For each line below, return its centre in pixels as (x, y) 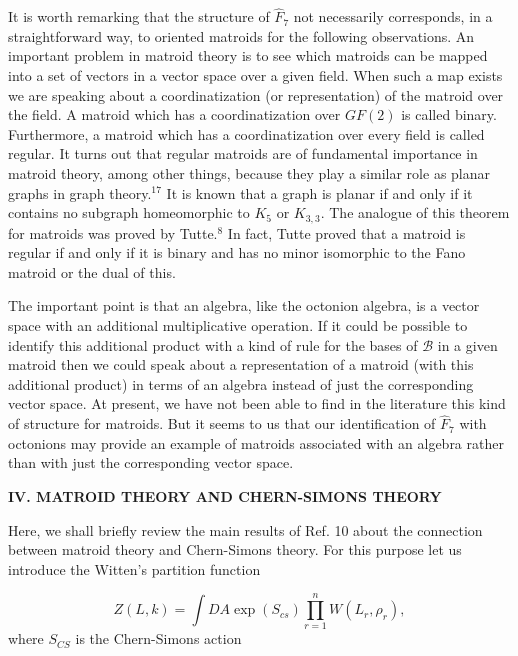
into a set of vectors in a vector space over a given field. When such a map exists (255, 75)
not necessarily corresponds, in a (393, 16)
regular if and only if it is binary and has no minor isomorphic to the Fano (237, 252)
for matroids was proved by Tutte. (113, 232)
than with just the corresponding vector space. (151, 462)
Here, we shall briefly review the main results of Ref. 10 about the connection (245, 529)
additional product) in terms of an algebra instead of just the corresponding (241, 383)
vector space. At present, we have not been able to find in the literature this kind (257, 403)
